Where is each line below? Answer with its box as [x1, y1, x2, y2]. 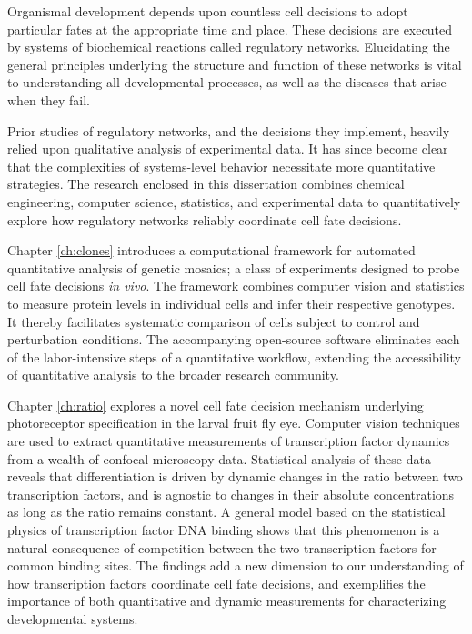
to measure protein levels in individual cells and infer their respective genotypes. [7, 293, 456, 312]
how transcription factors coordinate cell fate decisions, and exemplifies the [7, 573, 426, 592]
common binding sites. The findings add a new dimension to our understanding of [7, 556, 464, 575]
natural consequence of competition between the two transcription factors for [7, 538, 437, 557]
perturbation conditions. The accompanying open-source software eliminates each [7, 330, 460, 349]
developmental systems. [7, 609, 138, 628]
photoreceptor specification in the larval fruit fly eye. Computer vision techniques [7, 413, 460, 432]
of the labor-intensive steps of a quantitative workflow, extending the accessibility [7, 347, 462, 366]
